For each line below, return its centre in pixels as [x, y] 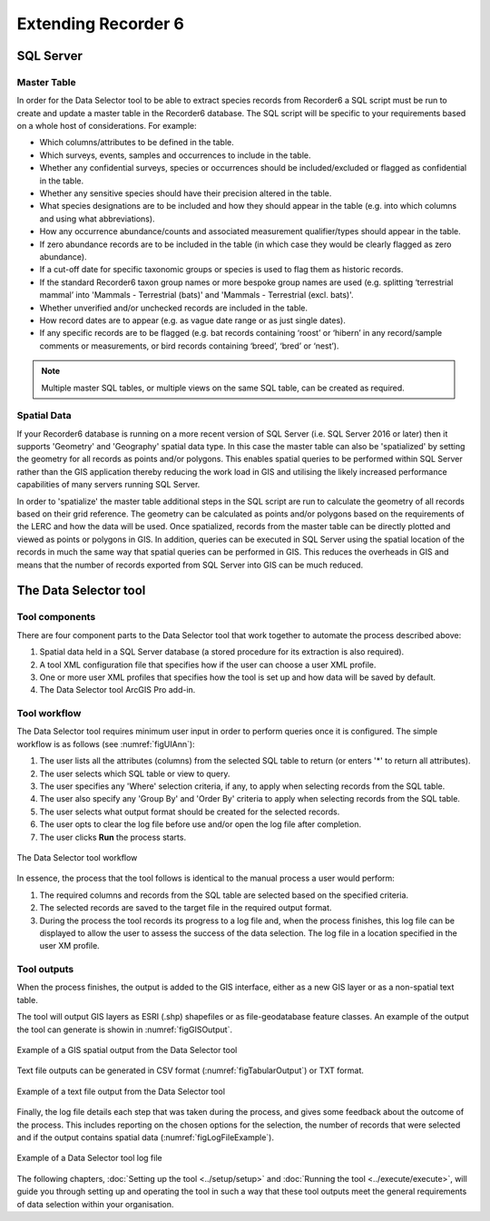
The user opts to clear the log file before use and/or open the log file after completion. [201, 824]
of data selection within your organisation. [95, 1204]
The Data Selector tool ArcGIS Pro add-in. [118, 690]
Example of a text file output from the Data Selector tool [121, 1091]
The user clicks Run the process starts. [113, 837]
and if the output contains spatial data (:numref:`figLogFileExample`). [146, 1137]
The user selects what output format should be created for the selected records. [190, 812]
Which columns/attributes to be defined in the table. [137, 143]
